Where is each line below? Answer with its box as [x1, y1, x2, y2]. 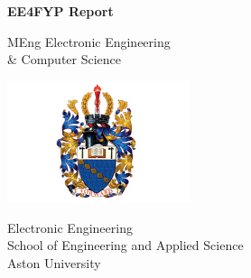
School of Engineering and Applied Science [7, 236, 244, 255]
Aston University [7, 253, 101, 272]
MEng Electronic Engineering [7, 32, 171, 51]
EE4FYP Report [7, 2, 114, 20]
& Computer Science [7, 50, 122, 69]
